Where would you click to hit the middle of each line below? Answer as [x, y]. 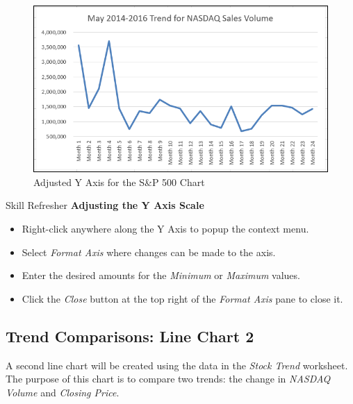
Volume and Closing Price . [63, 392]
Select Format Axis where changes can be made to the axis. [149, 252]
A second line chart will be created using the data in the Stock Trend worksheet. [177, 365]
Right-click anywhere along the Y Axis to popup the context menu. [165, 229]
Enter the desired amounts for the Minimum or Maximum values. [161, 275]
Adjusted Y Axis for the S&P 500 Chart [119, 182]
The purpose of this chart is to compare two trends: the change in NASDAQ [168, 379]
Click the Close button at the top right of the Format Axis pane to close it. [182, 298]
